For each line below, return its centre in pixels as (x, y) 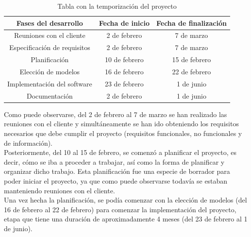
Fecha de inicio (124, 23)
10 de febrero (124, 59)
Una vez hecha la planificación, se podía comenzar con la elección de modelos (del (125, 200)
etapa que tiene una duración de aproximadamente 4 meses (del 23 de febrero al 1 (126, 219)
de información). (28, 143)
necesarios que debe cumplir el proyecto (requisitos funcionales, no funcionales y (123, 133)
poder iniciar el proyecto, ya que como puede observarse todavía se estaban (116, 180)
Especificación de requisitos (50, 47)
